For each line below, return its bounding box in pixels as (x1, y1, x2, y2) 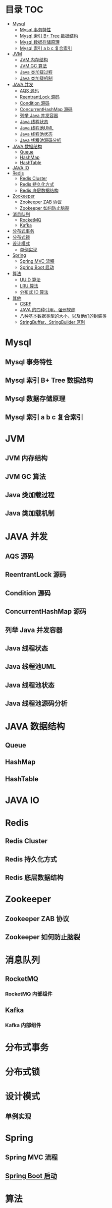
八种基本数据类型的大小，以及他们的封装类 (19, 313, 107, 319)
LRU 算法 (19, 283, 39, 288)
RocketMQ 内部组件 (5, 990, 53, 997)
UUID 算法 (19, 277, 41, 283)
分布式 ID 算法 (19, 289, 49, 295)
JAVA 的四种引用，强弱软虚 (19, 306, 76, 312)
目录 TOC (5, 4, 44, 15)
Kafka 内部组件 (5, 1022, 42, 1029)
